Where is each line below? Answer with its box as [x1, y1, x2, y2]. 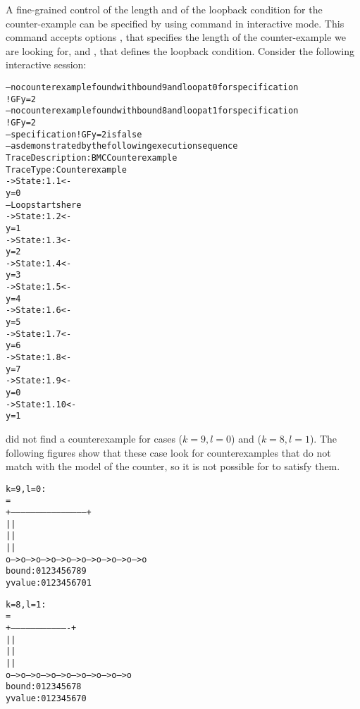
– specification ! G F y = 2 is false [6, 129, 142, 140]
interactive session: [6, 57, 87, 72]
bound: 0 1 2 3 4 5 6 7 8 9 [6, 566, 87, 577]
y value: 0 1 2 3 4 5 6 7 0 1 [6, 578, 92, 588]
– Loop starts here [6, 199, 82, 210]
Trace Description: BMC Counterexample [6, 152, 178, 163]
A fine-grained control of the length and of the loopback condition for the [6, 2, 323, 16]
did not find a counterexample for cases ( [6, 431, 183, 445]
